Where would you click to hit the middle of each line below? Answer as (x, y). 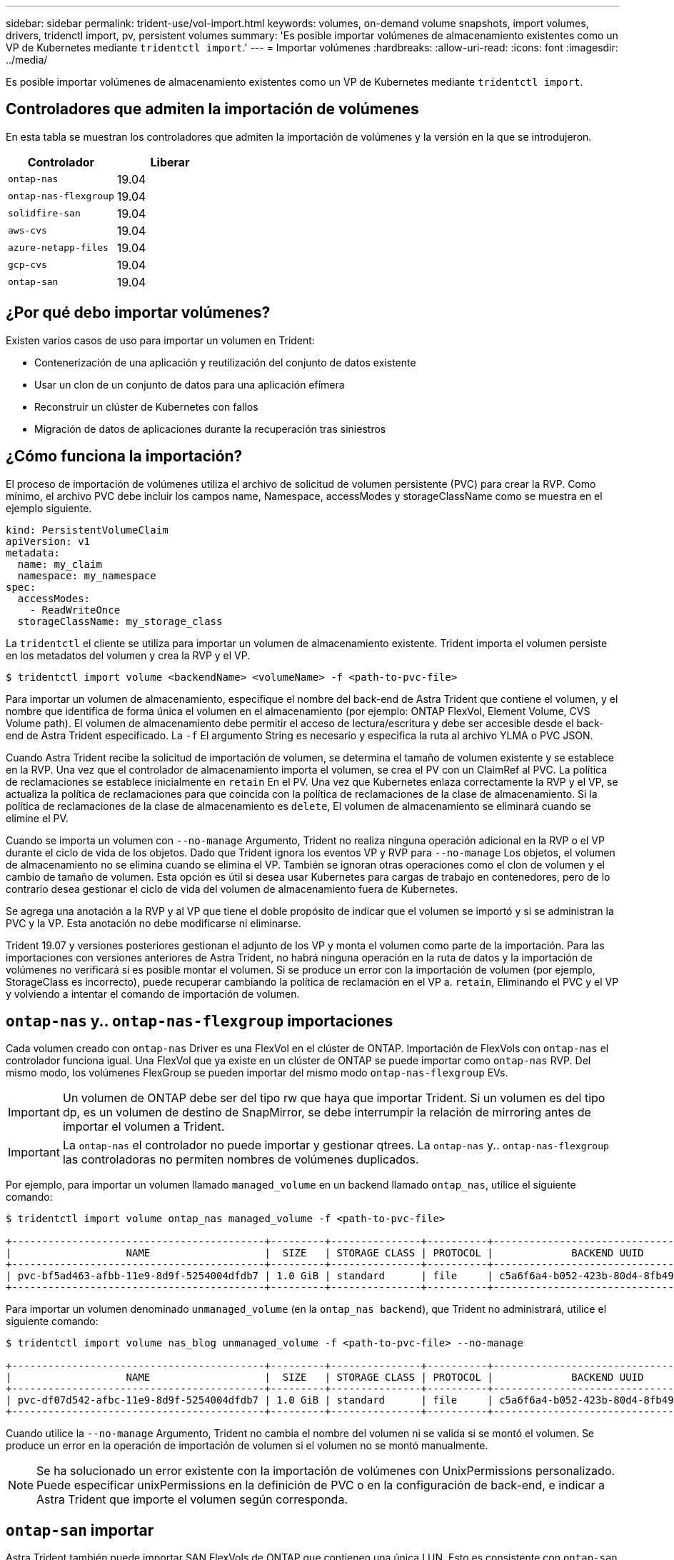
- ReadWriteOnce (75, 610)
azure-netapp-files (58, 248)
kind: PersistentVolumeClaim (87, 530)
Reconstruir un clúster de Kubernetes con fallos (146, 406)
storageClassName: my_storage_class (120, 621)
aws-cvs (27, 231)
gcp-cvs (27, 265)
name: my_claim (60, 564)
